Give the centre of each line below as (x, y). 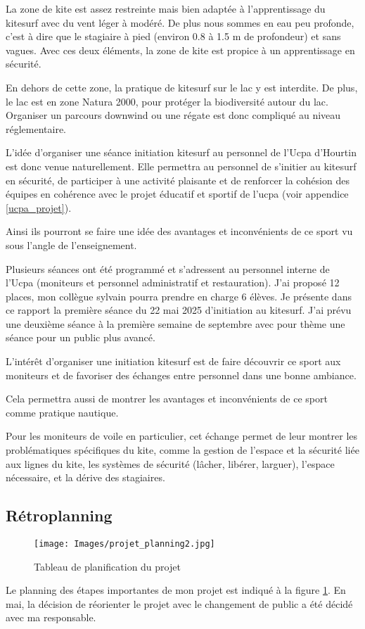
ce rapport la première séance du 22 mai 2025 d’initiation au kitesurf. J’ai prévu (179, 310)
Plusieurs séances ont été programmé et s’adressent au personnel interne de (168, 268)
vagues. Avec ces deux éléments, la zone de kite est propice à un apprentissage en (180, 50)
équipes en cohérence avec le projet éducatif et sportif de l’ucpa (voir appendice (177, 194)
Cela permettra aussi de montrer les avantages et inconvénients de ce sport (167, 399)
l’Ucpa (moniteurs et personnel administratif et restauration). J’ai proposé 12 (173, 282)
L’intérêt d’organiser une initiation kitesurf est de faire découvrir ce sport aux (173, 361)
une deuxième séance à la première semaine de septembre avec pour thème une (175, 323)
